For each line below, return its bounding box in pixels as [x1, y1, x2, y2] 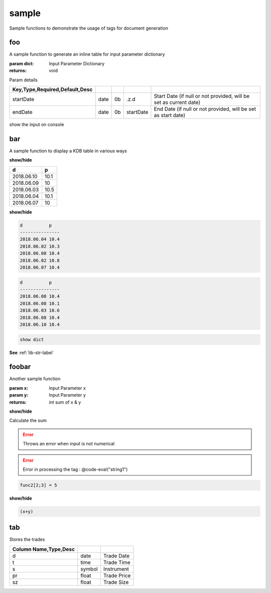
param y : [9, 392, 29, 398]
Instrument [103, 565, 129, 572]
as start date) [154, 112, 186, 119]
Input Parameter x [49, 385, 86, 391]
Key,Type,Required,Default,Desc [12, 86, 93, 93]
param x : [9, 385, 29, 391]
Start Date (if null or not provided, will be [154, 93, 250, 100]
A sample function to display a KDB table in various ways [9, 148, 127, 154]
